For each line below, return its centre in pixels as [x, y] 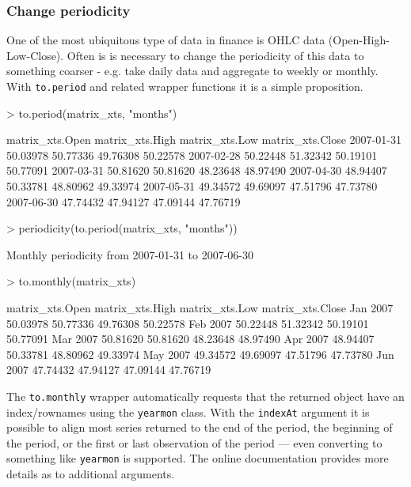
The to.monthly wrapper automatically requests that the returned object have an [205, 396]
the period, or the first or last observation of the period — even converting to [194, 442]
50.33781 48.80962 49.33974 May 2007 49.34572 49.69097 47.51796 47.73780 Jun [200, 354]
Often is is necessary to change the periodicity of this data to [215, 55]
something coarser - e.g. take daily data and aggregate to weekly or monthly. [192, 71]
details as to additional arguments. [91, 474]
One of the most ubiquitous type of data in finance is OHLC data [166, 40]
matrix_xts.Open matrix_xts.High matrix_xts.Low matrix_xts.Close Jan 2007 [200, 308]
